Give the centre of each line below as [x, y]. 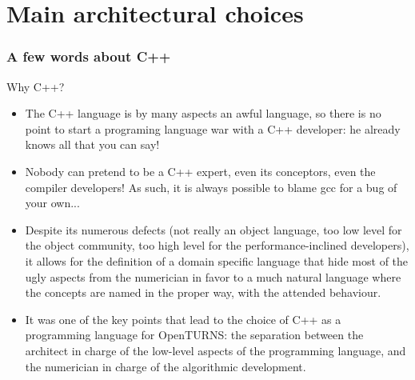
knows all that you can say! [92, 144]
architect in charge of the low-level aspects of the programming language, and [215, 350]
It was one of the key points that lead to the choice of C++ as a [183, 319]
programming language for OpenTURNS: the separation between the [194, 335]
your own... [52, 203]
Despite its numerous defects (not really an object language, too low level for [213, 229]
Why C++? [36, 86]
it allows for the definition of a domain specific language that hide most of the [217, 260]
